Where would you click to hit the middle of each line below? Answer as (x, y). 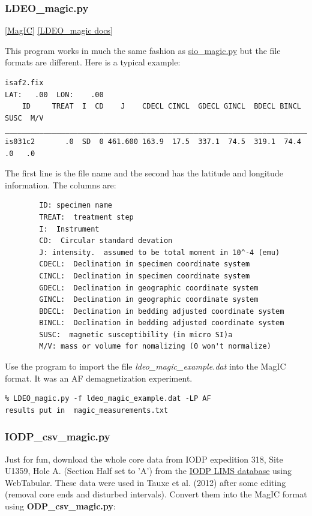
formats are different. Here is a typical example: (93, 62)
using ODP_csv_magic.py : (60, 506)
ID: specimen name (76, 205)
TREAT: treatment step (86, 217)
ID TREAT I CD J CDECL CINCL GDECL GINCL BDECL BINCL (161, 106)
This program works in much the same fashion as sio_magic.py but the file (143, 50)
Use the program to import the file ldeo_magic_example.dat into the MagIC (145, 366)
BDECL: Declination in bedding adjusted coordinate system (162, 311)
